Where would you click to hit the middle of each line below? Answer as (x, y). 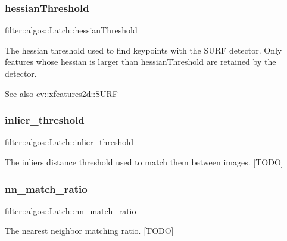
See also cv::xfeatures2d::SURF (61, 93)
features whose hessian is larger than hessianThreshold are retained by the (141, 62)
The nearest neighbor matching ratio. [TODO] (89, 231)
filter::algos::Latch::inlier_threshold (69, 142)
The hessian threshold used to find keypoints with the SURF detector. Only (143, 50)
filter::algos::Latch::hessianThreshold (71, 30)
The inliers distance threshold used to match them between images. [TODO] (144, 162)
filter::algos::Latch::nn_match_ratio (71, 210)
